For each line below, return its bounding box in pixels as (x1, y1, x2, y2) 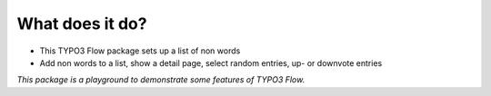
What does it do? (16, 14, 147, 34)
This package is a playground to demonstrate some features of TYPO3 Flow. (16, 74, 306, 85)
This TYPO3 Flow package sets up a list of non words (39, 45, 241, 56)
